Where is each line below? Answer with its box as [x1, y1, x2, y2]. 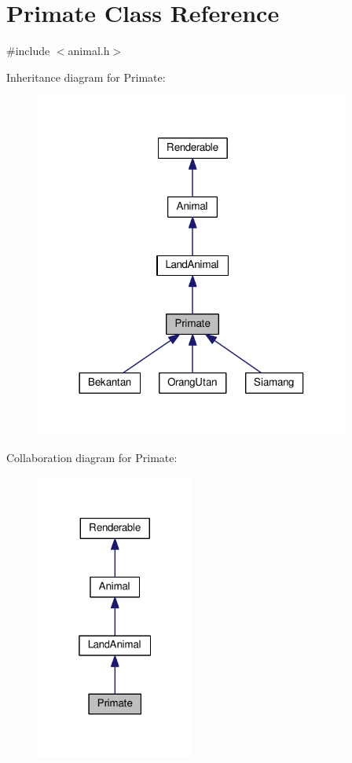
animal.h [68, 42, 110, 59]
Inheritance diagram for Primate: [6, 68, 166, 85]
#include [6, 42, 50, 59]
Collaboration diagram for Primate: [6, 449, 178, 465]
